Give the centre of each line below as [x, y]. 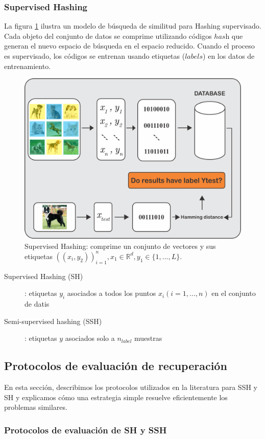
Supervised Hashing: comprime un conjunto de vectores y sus [120, 246]
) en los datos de [229, 56]
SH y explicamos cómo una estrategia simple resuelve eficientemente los [116, 397]
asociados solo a [90, 338]
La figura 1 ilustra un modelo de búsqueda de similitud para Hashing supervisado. [133, 26]
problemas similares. [36, 407]
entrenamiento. [28, 66]
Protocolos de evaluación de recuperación [116, 366]
